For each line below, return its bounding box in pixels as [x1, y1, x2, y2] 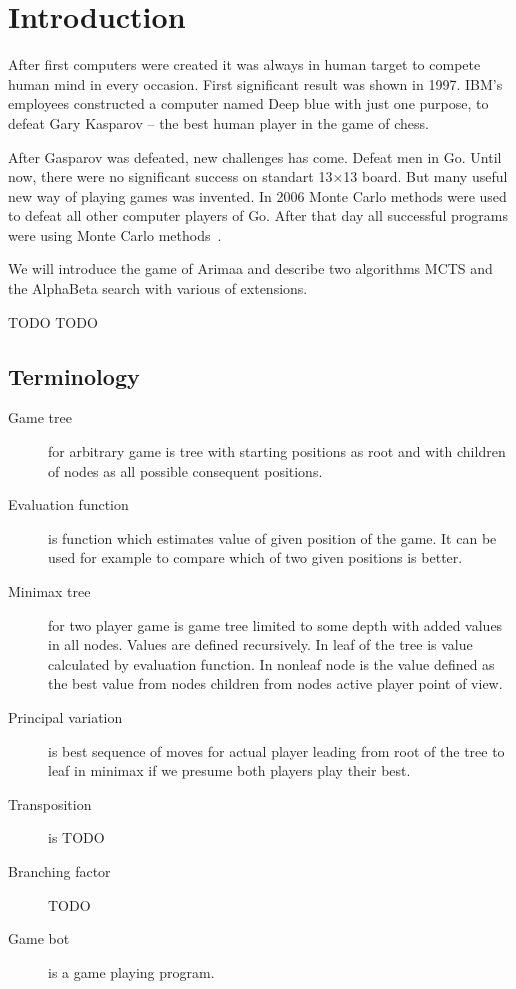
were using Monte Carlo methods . [8, 224, 222, 245]
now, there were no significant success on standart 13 [8, 166, 333, 187]
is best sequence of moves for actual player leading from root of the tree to [48, 740, 505, 761]
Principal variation [8, 706, 123, 727]
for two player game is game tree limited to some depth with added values [48, 614, 503, 635]
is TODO [48, 827, 105, 848]
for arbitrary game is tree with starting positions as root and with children [48, 441, 506, 462]
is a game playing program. [48, 961, 215, 982]
